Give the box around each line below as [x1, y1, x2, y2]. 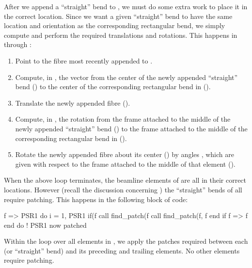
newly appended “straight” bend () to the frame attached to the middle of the [15, 123, 248, 133]
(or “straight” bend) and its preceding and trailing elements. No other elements [4, 245, 240, 255]
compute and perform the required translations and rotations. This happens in [4, 30, 237, 40]
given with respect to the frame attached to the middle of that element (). [15, 158, 236, 169]
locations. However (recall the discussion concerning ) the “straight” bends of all [4, 184, 242, 194]
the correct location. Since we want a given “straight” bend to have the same [4, 11, 233, 21]
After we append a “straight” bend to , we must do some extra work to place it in [4, 1, 248, 11]
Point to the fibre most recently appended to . [15, 55, 153, 65]
